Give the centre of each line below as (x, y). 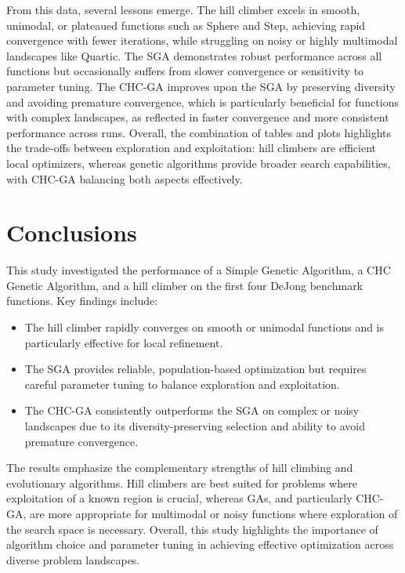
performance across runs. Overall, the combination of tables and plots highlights (199, 132)
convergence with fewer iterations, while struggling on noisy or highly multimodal (202, 40)
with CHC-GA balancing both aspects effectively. (125, 178)
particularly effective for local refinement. (124, 342)
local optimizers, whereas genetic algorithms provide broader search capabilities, (199, 163)
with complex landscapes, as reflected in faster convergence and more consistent (198, 117)
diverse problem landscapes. (73, 559)
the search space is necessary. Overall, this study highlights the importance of (192, 529)
